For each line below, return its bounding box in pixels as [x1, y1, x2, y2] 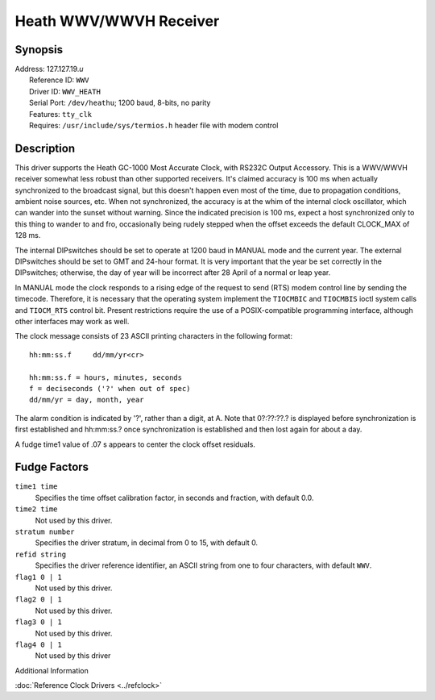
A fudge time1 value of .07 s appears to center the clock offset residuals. [14, 440, 255, 449]
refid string [14, 549, 67, 559]
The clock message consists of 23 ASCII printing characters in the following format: [14, 331, 293, 341]
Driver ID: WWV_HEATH [29, 86, 101, 96]
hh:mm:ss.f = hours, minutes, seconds [29, 373, 183, 382]
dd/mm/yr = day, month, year [29, 395, 144, 405]
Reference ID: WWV [29, 75, 89, 85]
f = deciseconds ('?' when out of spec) [29, 384, 191, 393]
